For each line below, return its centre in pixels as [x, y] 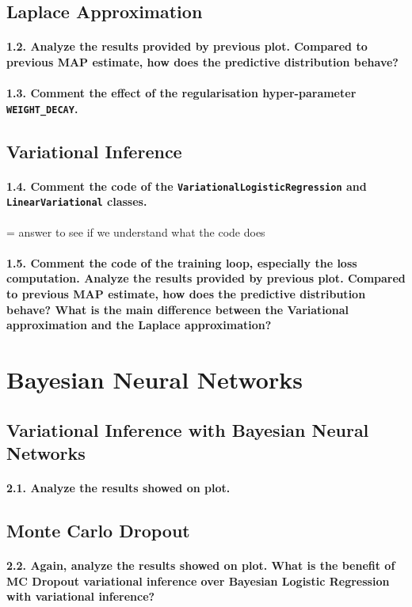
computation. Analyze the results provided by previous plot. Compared [206, 278]
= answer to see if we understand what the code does [136, 231]
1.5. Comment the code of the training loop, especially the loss [182, 262]
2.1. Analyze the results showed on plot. [118, 487]
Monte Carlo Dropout [98, 530]
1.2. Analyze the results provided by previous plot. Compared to [187, 46]
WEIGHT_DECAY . [42, 108]
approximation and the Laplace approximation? [139, 325]
